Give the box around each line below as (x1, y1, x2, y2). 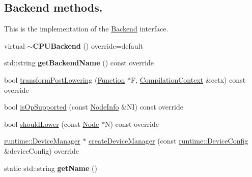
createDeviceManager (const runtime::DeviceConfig (88, 135, 248, 146)
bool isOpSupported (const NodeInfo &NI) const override (4, 101, 183, 112)
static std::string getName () (4, 162, 97, 173)
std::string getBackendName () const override (4, 57, 154, 68)
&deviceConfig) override (4, 145, 79, 156)
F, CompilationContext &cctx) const (131, 74, 246, 85)
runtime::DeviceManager (4, 135, 80, 146)
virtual (4, 40, 25, 51)
